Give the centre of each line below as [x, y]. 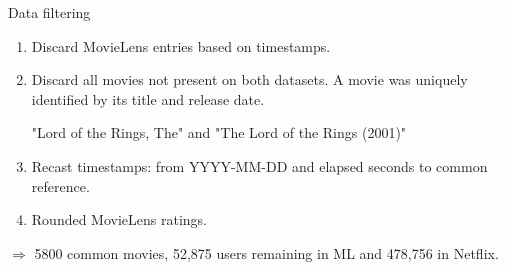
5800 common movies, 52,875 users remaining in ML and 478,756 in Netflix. [266, 252]
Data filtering [49, 12]
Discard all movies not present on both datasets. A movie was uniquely [249, 79]
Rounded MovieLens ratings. [119, 219]
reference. [60, 185]
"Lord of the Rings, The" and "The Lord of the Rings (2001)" [219, 132]
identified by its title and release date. [148, 98]
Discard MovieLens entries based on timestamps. [181, 45]
